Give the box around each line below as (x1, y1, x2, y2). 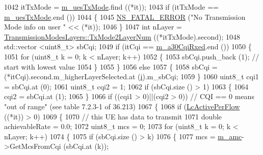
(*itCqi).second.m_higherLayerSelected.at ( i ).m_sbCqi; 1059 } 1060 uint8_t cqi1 (4, 71, 259, 82)
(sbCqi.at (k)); (63, 141, 109, 151)
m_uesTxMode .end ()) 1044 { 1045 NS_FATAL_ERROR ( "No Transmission (4, 11, 246, 22)
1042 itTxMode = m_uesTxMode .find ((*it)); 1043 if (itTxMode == (4, 2, 219, 12)
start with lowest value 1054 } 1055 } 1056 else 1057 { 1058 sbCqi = (4, 61, 218, 72)
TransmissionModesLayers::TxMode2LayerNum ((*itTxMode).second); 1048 (4, 31, 241, 42)
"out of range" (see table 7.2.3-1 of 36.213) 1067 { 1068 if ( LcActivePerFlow (4, 101, 240, 111)
